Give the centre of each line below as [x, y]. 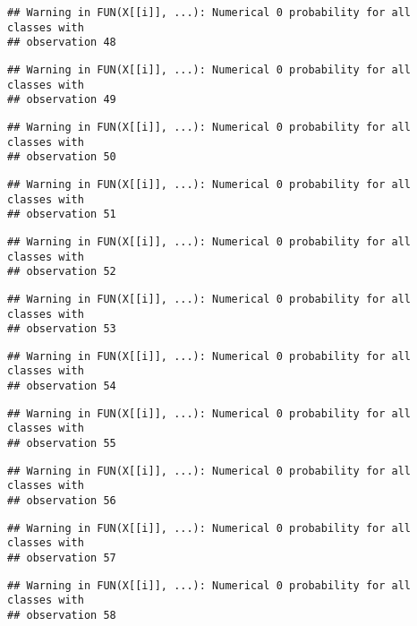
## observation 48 [62, 43]
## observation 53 [62, 329]
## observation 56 [62, 501]
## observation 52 [62, 272]
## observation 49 [62, 100]
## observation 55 [62, 444]
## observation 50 [62, 157]
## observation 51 [62, 214]
